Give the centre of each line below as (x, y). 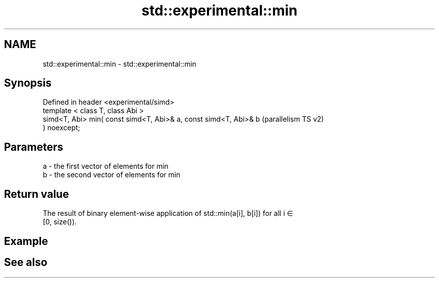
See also (26, 262)
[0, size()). (60, 222)
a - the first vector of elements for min (106, 166)
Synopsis (28, 83)
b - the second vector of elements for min (112, 175)
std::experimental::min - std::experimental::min (120, 64)
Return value (37, 194)
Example (26, 241)
